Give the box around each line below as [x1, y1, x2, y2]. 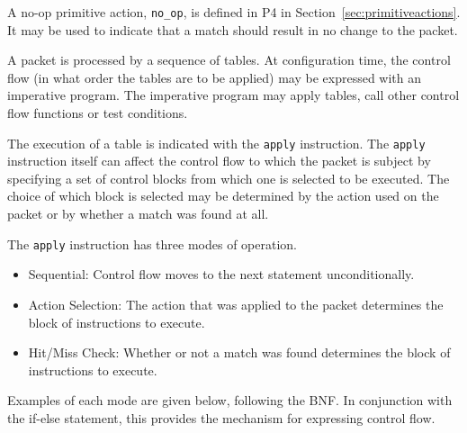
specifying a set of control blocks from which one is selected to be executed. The [7, 168, 450, 187]
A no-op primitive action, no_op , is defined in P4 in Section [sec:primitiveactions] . [7, 3, 461, 21]
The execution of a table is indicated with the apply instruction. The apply [7, 133, 426, 152]
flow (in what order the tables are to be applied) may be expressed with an [7, 68, 422, 86]
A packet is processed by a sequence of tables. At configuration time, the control [7, 50, 451, 69]
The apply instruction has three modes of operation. [7, 234, 297, 253]
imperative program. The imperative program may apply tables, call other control [7, 86, 460, 104]
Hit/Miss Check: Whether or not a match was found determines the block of [28, 343, 451, 362]
